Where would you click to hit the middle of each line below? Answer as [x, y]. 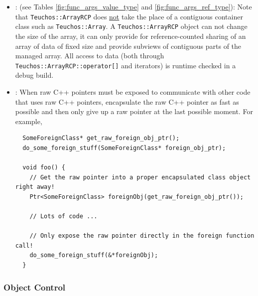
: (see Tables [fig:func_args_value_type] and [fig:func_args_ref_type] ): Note [133, 6]
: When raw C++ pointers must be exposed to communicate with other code [133, 91]
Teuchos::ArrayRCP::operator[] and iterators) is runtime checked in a [126, 65]
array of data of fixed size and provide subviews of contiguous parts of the [128, 46]
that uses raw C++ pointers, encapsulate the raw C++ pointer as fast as [127, 101]
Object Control [35, 287]
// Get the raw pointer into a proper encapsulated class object [140, 177]
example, [29, 121]
